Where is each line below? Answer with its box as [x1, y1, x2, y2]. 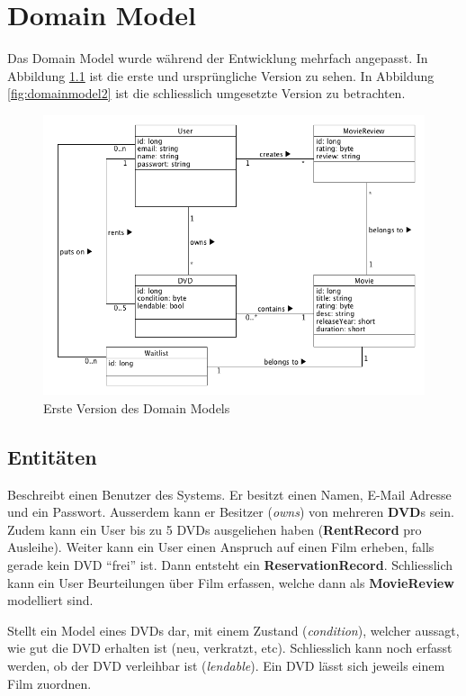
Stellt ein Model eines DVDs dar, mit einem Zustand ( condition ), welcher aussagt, [7, 620, 460, 639]
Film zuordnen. [7, 673, 92, 692]
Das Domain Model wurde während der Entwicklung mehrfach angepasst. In [7, 49, 428, 68]
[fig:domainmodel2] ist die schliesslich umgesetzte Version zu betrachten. [7, 84, 406, 103]
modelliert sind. [7, 591, 94, 610]
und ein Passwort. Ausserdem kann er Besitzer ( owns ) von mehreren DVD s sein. [7, 502, 454, 521]
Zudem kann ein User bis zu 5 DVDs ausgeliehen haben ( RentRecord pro [7, 520, 422, 538]
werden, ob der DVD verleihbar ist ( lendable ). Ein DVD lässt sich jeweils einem [7, 655, 445, 674]
